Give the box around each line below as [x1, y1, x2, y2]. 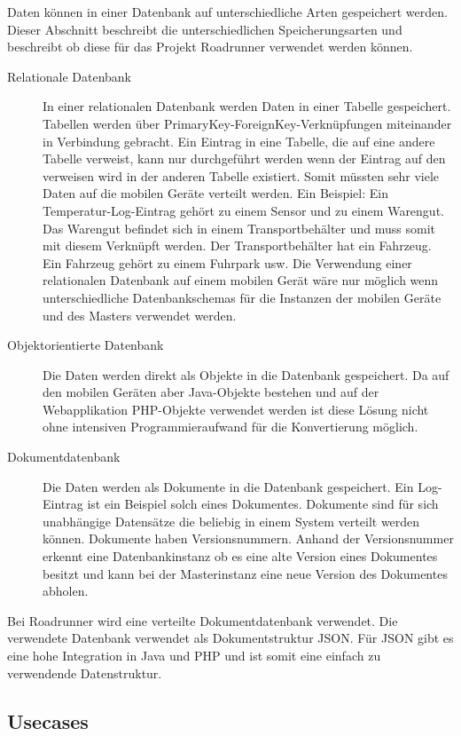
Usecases [7, 707, 89, 734]
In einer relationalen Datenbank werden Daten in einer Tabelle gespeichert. [43, 97, 451, 115]
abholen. [43, 582, 89, 600]
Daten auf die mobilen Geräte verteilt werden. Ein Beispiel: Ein [43, 184, 388, 202]
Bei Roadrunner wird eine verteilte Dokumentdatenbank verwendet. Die [7, 611, 398, 629]
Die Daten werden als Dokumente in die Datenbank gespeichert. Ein [43, 477, 414, 495]
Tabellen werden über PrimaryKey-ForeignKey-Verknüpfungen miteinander [43, 114, 452, 132]
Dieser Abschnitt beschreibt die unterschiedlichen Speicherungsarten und [7, 20, 402, 38]
